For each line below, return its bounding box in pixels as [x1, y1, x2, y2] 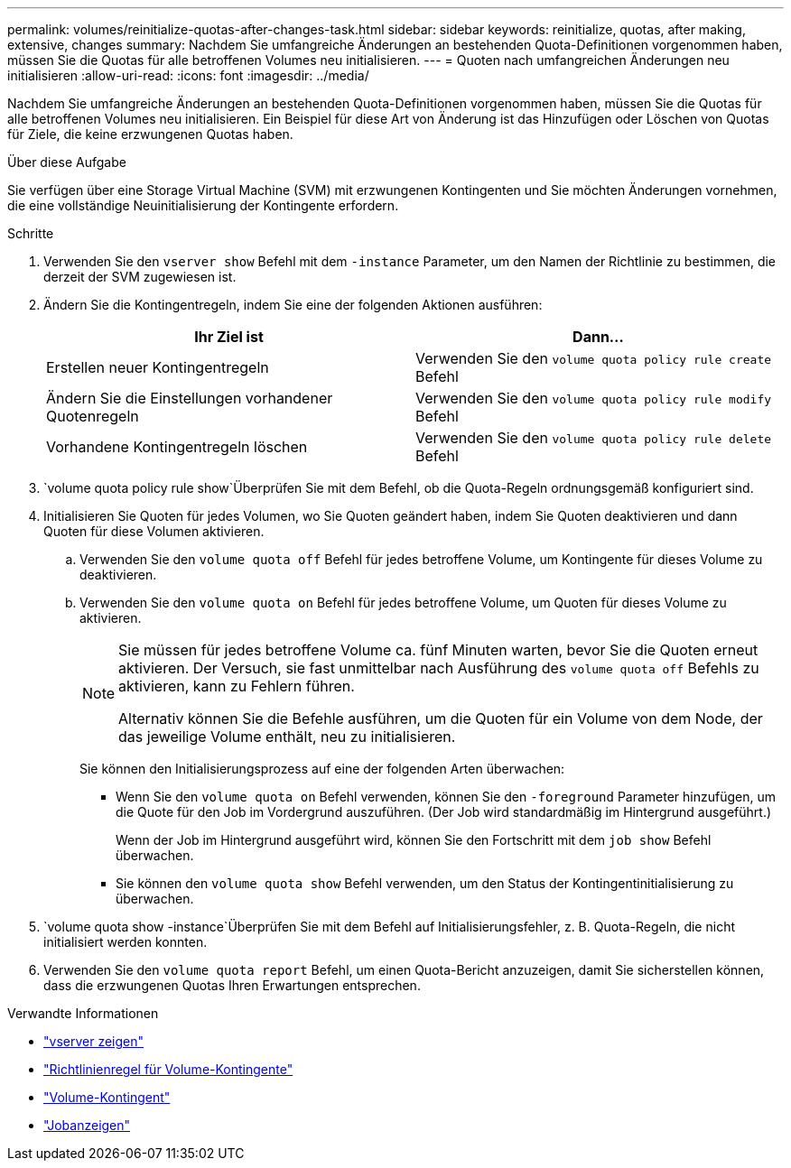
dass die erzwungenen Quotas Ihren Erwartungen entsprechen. [43, 978, 421, 993]
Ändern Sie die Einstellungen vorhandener [46, 389, 333, 407]
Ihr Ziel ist [194, 328, 264, 346]
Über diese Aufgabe [7, 154, 126, 170]
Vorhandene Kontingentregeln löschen [46, 438, 308, 456]
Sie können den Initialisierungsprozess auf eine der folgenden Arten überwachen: [79, 761, 565, 776]
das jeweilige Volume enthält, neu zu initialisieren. [118, 728, 456, 746]
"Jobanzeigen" [43, 1117, 131, 1133]
